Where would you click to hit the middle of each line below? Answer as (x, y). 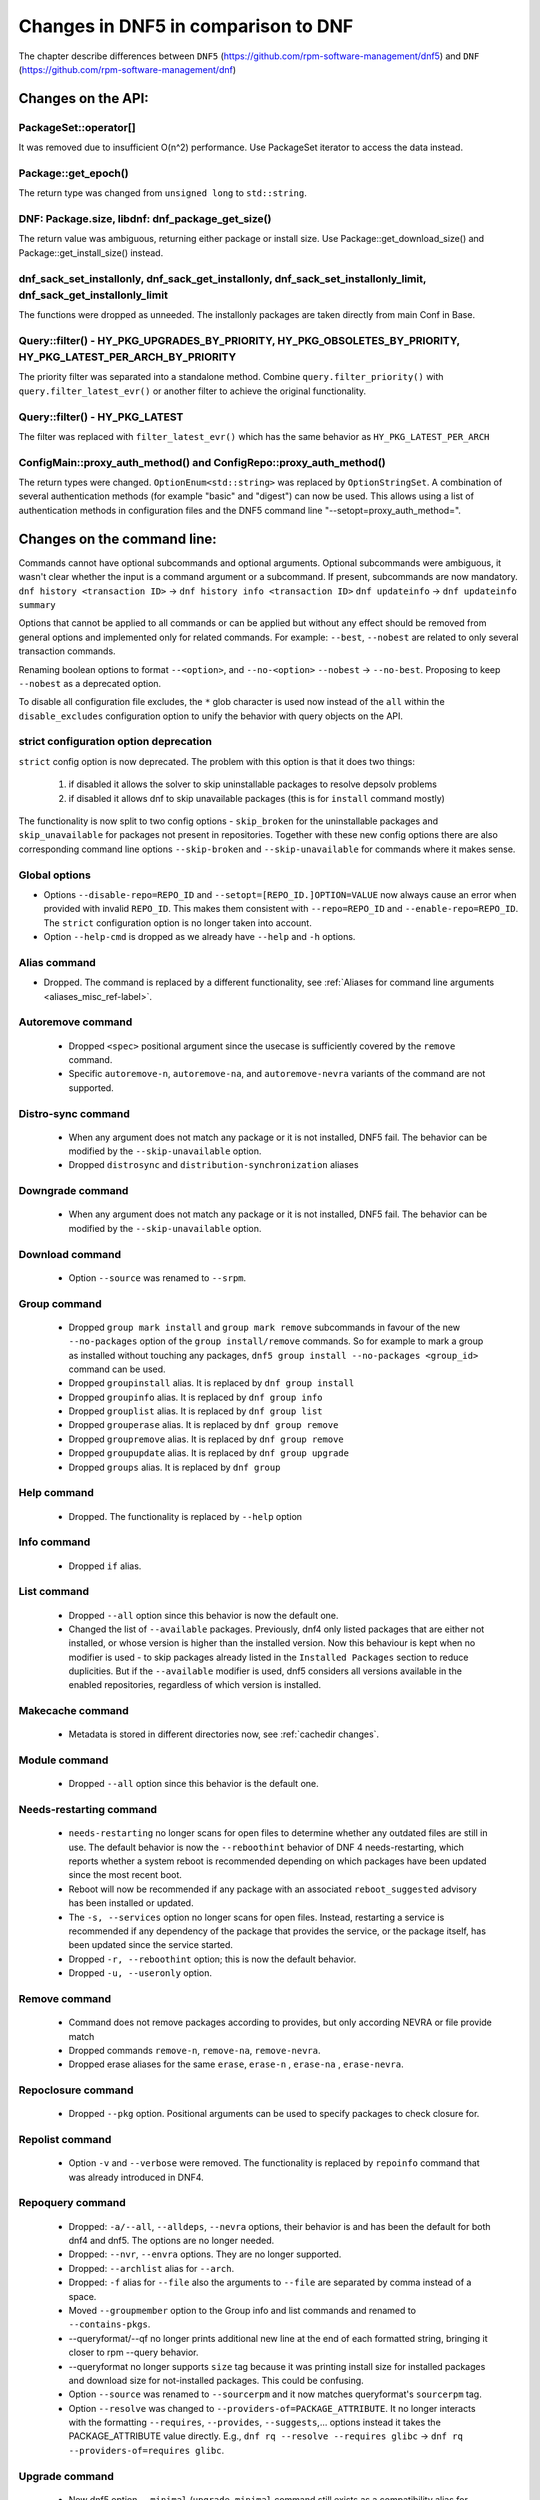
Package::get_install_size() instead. (91, 252)
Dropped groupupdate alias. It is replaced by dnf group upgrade (209, 1453)
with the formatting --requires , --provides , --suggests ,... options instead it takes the (255, 2422)
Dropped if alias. (105, 1566)
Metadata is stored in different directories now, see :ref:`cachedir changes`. (224, 1734)
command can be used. (117, 1369)
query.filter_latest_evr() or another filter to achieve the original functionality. (192, 391)
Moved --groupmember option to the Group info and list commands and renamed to (242, 2310)
